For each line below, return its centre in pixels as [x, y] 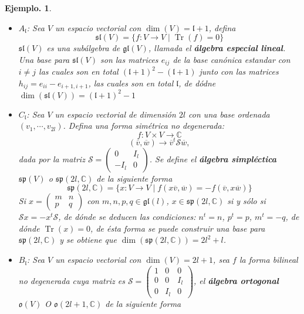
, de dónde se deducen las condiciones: [127, 217]
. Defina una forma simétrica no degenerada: [143, 126]
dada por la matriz [52, 158]
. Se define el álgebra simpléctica [213, 158]
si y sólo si [246, 201]
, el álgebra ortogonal [236, 280]
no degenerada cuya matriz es [72, 280]
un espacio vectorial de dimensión [115, 114]
